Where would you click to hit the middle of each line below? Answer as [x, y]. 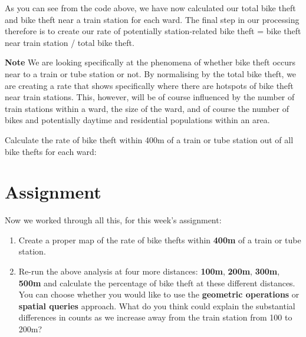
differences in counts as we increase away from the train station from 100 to [155, 317]
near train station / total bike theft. [70, 42]
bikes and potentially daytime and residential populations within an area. [137, 120]
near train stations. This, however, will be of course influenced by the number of [150, 97]
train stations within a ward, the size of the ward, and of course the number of [147, 108]
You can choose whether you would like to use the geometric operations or [159, 294]
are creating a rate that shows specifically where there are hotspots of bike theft [149, 85]
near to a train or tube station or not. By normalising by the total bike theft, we [151, 73]
